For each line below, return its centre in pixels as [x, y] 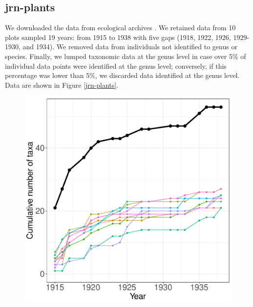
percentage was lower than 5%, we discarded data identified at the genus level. [122, 75]
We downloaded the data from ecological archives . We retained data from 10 [120, 28]
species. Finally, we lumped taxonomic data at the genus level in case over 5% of [126, 56]
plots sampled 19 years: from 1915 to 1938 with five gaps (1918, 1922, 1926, [118, 37]
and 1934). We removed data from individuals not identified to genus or [130, 47]
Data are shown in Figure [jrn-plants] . [62, 85]
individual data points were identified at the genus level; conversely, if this [116, 66]
